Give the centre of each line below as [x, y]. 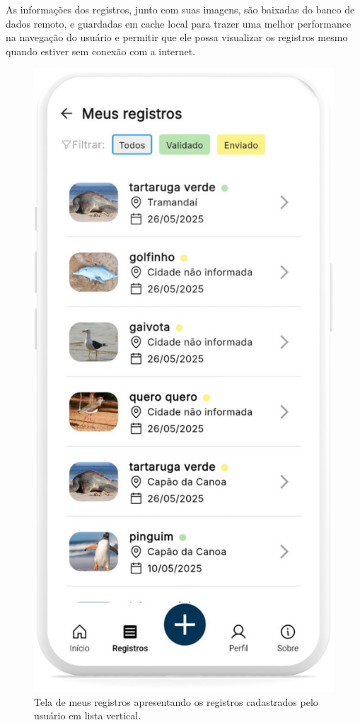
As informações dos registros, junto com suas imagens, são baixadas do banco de [180, 9]
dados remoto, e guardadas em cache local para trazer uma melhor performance [179, 23]
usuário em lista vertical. [88, 715]
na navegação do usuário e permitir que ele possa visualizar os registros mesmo [177, 37]
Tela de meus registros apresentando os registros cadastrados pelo [176, 701]
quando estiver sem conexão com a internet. [101, 51]
